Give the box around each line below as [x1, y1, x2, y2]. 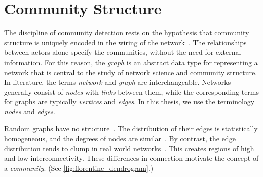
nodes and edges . [4, 106, 55, 116]
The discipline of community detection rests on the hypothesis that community [4, 27, 249, 38]
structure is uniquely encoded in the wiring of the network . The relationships [4, 37, 247, 47]
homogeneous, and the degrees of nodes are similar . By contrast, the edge [4, 133, 236, 144]
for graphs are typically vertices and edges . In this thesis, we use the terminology [4, 96, 255, 107]
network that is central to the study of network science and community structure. [4, 67, 257, 77]
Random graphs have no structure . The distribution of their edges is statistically [4, 123, 258, 134]
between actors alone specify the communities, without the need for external [4, 47, 241, 57]
